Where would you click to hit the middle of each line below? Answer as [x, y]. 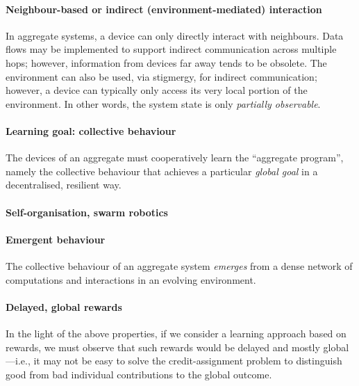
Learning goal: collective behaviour [91, 130]
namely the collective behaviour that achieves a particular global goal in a [162, 171]
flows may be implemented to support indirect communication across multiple [171, 49]
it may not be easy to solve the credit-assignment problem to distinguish [188, 361]
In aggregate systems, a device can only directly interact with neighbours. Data [175, 35]
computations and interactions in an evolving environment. [131, 279]
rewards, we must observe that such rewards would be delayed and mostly [163, 347]
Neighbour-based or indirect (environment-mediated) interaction [164, 9]
